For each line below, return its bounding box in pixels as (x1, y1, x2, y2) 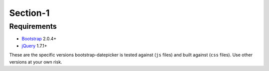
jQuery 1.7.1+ (21, 43, 47, 49)
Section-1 (9, 7, 50, 18)
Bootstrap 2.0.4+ (21, 36, 57, 42)
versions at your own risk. (9, 59, 62, 65)
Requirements (9, 22, 57, 31)
